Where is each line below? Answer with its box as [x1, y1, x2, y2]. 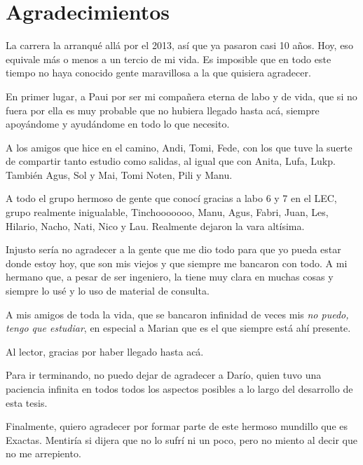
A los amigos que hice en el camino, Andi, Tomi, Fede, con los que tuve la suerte [6, 140, 352, 154]
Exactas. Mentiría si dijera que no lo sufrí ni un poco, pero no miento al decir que [6, 432, 357, 447]
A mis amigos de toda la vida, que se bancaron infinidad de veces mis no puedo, [6, 306, 349, 321]
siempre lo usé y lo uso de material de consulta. [6, 283, 210, 298]
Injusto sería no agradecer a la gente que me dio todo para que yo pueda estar [6, 242, 341, 257]
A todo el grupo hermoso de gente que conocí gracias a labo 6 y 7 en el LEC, [6, 191, 337, 205]
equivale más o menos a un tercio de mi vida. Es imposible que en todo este [6, 51, 331, 66]
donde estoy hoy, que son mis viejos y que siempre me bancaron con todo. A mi [6, 255, 348, 270]
